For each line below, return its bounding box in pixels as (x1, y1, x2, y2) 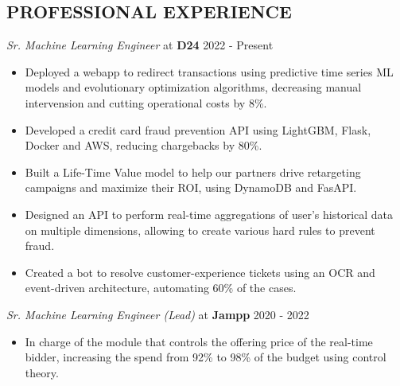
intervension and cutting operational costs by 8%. (25, 94, 267, 111)
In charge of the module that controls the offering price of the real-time (25, 333, 373, 349)
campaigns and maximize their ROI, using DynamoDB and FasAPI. (25, 179, 357, 196)
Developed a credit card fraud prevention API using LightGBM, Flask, (25, 121, 371, 138)
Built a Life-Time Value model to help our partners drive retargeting (25, 163, 361, 180)
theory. (25, 364, 59, 380)
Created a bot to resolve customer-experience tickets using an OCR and (25, 263, 375, 280)
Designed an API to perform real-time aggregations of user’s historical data (25, 205, 394, 222)
